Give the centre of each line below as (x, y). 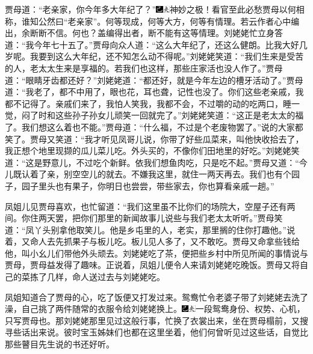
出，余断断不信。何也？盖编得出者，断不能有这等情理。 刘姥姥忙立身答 (144, 33)
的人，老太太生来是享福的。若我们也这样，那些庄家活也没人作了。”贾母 (144, 68)
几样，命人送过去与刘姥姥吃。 (106, 277)
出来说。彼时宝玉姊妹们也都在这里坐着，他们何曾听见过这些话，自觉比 (169, 332)
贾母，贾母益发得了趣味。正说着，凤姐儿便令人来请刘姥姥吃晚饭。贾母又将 (152, 265)
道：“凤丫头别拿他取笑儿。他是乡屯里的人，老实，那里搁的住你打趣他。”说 (150, 229)
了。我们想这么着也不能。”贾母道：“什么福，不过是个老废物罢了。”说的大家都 (154, 127)
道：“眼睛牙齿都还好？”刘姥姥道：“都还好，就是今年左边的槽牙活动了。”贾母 (154, 80)
